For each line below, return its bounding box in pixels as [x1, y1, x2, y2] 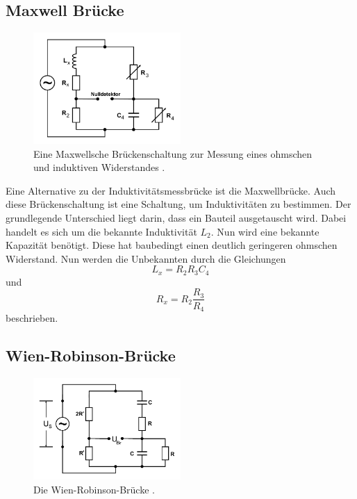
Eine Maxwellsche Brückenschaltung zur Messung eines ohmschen [33, 146, 313, 161]
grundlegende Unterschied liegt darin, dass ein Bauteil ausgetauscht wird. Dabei [6, 211, 347, 225]
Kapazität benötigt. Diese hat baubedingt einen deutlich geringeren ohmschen [6, 238, 338, 252]
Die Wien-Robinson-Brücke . [33, 482, 155, 496]
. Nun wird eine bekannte [210, 224, 319, 238]
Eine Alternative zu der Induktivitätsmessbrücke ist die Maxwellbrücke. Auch [6, 183, 336, 197]
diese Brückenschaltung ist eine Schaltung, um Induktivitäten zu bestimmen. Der [6, 197, 351, 211]
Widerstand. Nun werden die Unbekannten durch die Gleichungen [6, 251, 286, 265]
